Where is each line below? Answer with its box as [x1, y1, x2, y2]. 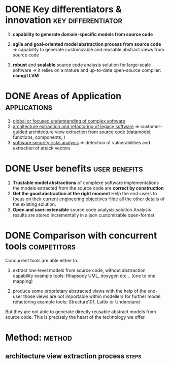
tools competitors [5, 240, 76, 252]
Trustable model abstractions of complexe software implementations [12, 179, 159, 186]
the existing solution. [12, 201, 56, 207]
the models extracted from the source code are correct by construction [12, 185, 164, 191]
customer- [140, 123, 162, 129]
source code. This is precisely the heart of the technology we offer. [5, 314, 146, 320]
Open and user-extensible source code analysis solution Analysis [12, 206, 151, 212]
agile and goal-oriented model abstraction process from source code [12, 41, 161, 47]
